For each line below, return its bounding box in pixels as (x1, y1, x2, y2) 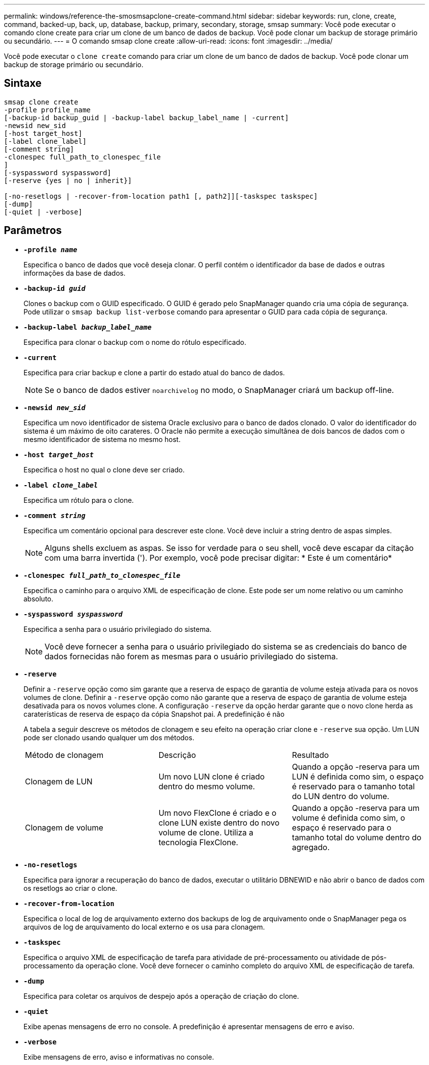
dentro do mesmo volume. (158, 781, 255, 791)
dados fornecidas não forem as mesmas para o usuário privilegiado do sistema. (45, 651, 338, 661)
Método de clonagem (25, 750, 104, 760)
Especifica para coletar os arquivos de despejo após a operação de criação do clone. (24, 991, 299, 1000)
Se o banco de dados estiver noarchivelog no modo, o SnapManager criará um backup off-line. (45, 385, 394, 395)
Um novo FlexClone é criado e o (158, 807, 277, 818)
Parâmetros (4, 224, 62, 237)
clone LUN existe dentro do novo (158, 817, 280, 828)
